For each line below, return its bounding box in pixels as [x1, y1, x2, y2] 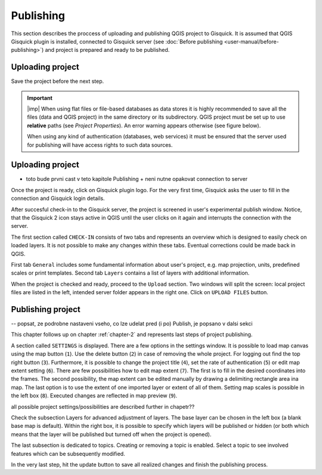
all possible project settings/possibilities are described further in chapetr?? [11, 403, 195, 410]
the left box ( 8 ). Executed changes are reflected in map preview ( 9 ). [11, 392, 178, 399]
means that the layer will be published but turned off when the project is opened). [11, 430, 212, 438]
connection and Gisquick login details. [11, 195, 105, 202]
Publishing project [11, 304, 80, 314]
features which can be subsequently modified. [11, 450, 125, 457]
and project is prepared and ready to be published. [45, 47, 170, 54]
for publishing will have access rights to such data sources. [27, 141, 173, 149]
